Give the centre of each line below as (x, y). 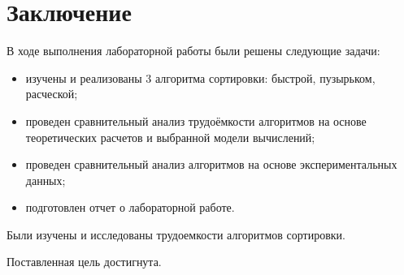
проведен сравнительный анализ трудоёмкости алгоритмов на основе (196, 120)
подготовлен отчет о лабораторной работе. (130, 207)
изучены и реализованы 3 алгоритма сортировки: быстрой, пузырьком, (200, 77)
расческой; (52, 94)
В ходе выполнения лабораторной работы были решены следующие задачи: (193, 51)
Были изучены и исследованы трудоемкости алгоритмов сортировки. (176, 234)
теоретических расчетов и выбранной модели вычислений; (170, 137)
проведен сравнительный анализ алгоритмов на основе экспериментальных (211, 164)
